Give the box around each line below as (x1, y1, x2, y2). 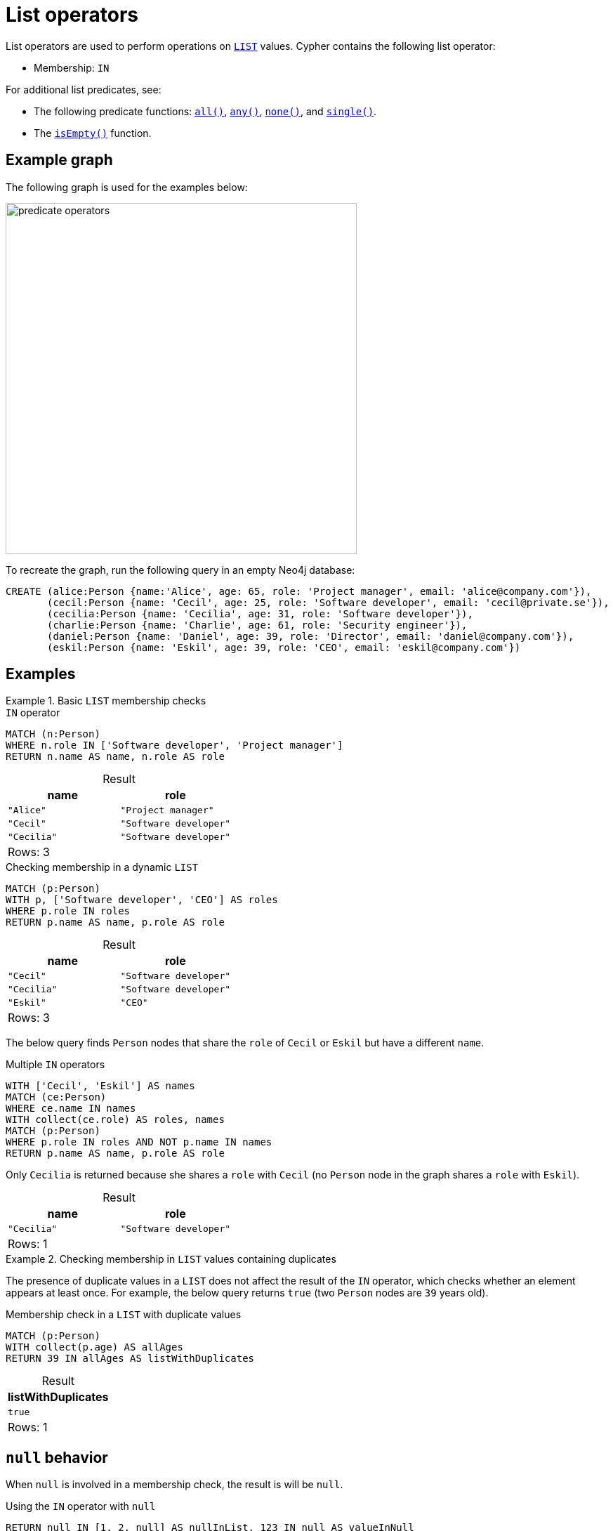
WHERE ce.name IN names (6, 1103, 136, 1115)
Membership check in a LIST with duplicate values (6, 1308, 242, 1321)
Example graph (6, 151, 113, 169)
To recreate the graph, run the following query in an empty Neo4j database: (6, 563, 355, 576)
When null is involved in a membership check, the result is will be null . (6, 1478, 343, 1491)
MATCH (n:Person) (6, 728, 100, 740)
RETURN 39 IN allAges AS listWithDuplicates (6, 1353, 255, 1365)
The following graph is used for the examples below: (6, 180, 248, 193)
